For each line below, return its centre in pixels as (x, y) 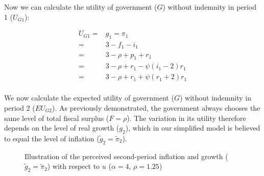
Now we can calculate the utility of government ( (81, 7)
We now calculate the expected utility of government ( (89, 98)
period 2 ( (20, 108)
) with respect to (74, 166)
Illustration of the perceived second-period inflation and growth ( (126, 156)
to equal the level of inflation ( (52, 138)
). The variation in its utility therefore (186, 118)
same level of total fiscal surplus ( (57, 118)
